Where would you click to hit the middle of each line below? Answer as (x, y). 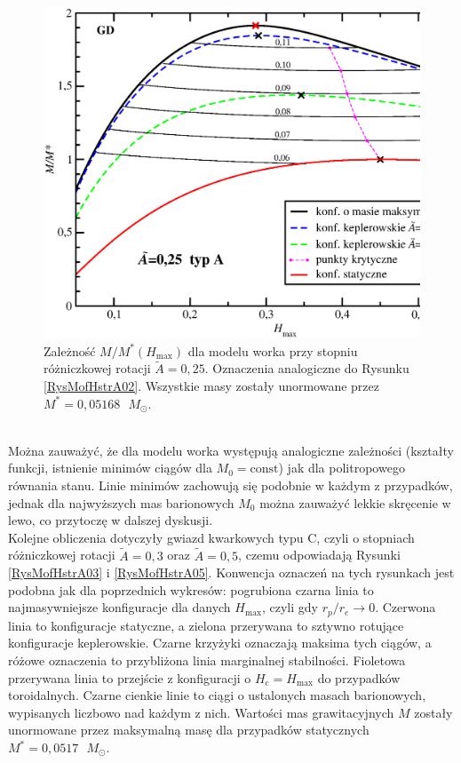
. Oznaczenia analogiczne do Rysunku (307, 368)
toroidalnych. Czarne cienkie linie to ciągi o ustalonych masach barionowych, (217, 695)
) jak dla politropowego (342, 468)
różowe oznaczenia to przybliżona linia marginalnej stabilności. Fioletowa (207, 660)
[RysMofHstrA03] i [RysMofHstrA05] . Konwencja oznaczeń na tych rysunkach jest (231, 572)
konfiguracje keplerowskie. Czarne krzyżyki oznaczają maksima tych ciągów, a (220, 643)
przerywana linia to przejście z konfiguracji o (130, 677)
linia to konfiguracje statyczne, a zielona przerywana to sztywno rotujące (206, 625)
